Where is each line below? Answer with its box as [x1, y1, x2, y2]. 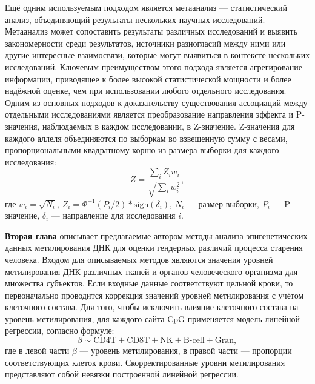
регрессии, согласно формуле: [5, 324, 114, 337]
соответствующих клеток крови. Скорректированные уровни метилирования [5, 356, 285, 368]
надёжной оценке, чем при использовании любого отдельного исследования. [5, 84, 287, 97]
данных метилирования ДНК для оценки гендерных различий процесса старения [5, 241, 303, 254]
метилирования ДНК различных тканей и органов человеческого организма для [5, 265, 298, 277]
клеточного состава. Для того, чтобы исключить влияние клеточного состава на [5, 300, 299, 313]
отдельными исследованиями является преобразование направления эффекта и [5, 108, 294, 121]
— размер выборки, [187, 197, 259, 210]
